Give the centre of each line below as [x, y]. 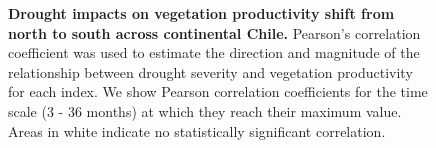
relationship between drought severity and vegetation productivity [210, 71]
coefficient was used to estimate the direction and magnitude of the [214, 52]
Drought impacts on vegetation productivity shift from [201, 13]
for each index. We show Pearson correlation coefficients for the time [218, 91]
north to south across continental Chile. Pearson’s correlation [214, 32]
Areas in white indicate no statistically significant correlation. [197, 130]
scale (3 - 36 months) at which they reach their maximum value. [205, 110]
